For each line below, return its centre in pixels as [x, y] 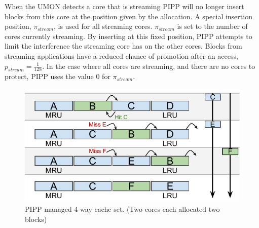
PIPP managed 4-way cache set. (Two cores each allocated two [122, 208]
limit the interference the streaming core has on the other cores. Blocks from [123, 46]
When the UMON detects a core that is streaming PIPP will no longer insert [124, 6]
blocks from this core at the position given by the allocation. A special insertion [128, 16]
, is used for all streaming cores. [103, 26]
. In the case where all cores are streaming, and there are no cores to [149, 66]
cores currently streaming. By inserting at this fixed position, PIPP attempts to [128, 36]
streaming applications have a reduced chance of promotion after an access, [121, 55]
